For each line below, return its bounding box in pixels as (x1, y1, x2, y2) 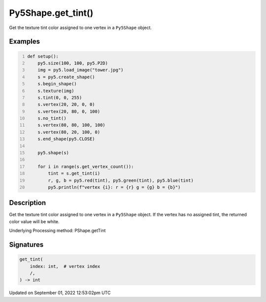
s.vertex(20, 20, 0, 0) (37, 101, 96, 107)
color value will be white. (9, 218, 60, 224)
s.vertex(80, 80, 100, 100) (37, 122, 105, 128)
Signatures (9, 240, 44, 249)
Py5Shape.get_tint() (9, 7, 94, 18)
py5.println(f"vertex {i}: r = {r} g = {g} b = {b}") (48, 184, 181, 190)
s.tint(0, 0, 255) (37, 95, 82, 101)
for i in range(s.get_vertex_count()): (37, 164, 134, 169)
